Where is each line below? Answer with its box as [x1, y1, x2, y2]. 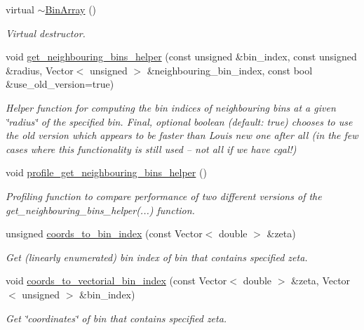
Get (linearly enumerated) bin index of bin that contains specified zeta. [6, 249, 308, 264]
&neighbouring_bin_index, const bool [147, 62, 313, 77]
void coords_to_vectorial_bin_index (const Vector [6, 273, 227, 288]
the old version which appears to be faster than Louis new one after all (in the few [6, 128, 358, 143]
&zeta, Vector [291, 273, 351, 288]
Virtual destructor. [6, 25, 86, 40]
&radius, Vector [6, 62, 74, 77]
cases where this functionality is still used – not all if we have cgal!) [6, 141, 297, 156]
